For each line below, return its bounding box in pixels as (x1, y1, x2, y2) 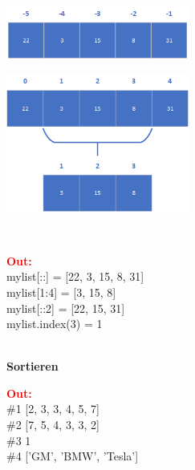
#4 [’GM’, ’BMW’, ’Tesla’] (6, 448, 139, 464)
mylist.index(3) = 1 (6, 315, 103, 332)
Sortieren (6, 358, 59, 375)
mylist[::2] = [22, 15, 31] (6, 299, 125, 316)
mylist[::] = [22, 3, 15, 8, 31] (6, 268, 144, 285)
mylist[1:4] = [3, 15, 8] (6, 283, 116, 300)
